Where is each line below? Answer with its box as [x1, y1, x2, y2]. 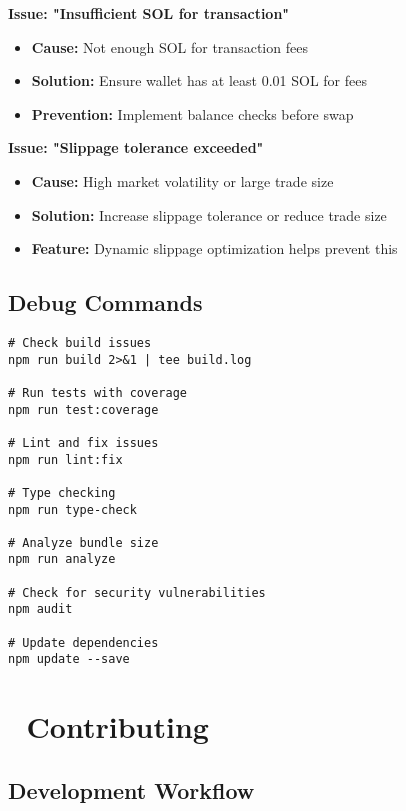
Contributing [26, 706, 209, 747]
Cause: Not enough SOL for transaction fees [31, 36, 308, 57]
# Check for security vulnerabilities [8, 585, 266, 600]
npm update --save [8, 652, 130, 667]
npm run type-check [8, 502, 137, 517]
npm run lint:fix [8, 452, 123, 467]
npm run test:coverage [8, 402, 159, 417]
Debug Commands [8, 287, 203, 318]
